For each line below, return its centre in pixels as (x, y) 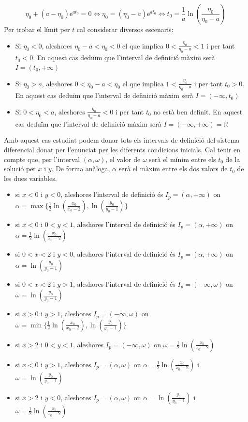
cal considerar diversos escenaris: (125, 29)
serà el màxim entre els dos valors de (173, 169)
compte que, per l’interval (42, 159)
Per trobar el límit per (37, 29)
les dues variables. (30, 178)
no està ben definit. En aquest (198, 111)
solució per (20, 169)
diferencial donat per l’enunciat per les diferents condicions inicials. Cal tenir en (122, 149)
